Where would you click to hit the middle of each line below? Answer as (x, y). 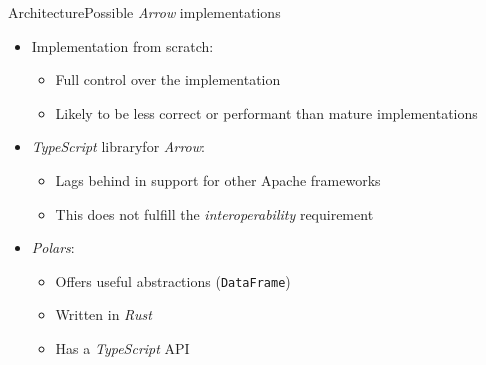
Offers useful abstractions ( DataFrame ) (173, 280)
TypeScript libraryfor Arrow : (118, 146)
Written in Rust (103, 314)
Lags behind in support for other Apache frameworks (218, 179)
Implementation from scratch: (122, 45)
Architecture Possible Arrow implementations (144, 12)
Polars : (53, 247)
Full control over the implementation (168, 79)
